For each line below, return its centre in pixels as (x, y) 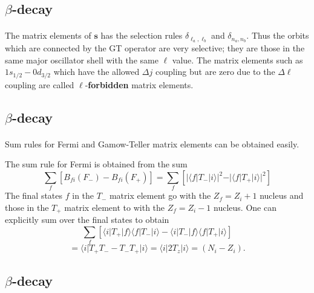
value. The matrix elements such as (237, 60)
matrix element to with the (115, 207)
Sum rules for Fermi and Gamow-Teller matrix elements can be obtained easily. (152, 143)
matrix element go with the (160, 195)
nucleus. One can (245, 207)
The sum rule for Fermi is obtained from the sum (96, 164)
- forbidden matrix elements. (139, 84)
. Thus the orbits (278, 35)
